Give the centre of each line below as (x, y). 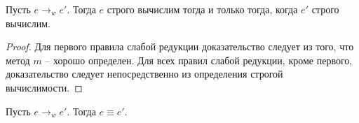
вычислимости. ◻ (44, 87)
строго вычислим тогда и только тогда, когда (202, 9)
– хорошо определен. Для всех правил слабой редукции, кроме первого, (199, 60)
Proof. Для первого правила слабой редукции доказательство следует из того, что (180, 46)
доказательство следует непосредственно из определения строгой (144, 74)
